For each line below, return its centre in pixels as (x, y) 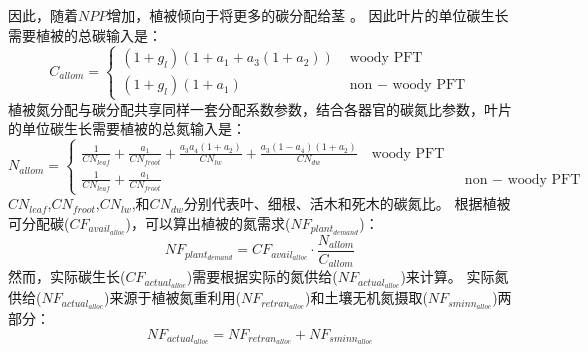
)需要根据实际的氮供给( (262, 276)
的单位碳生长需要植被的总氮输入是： (127, 128)
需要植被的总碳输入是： (85, 34)
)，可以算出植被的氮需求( (208, 222)
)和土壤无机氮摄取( (366, 297)
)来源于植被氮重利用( (172, 297)
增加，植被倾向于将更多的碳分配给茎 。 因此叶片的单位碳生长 (308, 15)
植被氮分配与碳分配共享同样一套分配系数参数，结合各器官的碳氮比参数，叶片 (260, 108)
